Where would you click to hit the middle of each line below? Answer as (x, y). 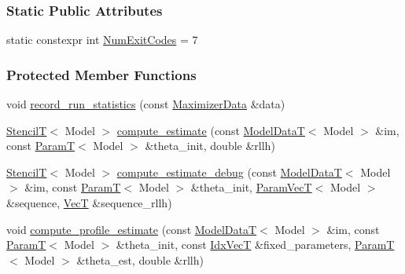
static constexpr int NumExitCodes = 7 (102, 40)
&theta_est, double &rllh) (140, 259)
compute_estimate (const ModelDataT (211, 130)
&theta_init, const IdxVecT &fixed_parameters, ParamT (255, 245)
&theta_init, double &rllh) (210, 146)
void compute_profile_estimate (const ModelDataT (132, 229)
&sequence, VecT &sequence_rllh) (89, 203)
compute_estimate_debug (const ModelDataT (229, 172)
